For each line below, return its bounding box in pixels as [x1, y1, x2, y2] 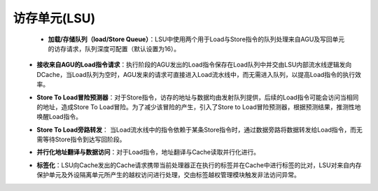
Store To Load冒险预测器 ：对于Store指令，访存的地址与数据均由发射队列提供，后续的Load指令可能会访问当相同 [36, 93, 359, 101]
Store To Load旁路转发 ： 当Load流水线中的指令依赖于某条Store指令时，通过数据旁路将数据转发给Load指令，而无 [36, 125, 363, 134]
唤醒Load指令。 [36, 113, 82, 121]
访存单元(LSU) [13, 10, 96, 26]
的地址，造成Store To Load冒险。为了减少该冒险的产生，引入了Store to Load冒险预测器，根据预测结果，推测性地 [36, 102, 361, 111]
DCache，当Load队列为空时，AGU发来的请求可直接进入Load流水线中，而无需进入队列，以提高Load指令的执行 [36, 70, 356, 78]
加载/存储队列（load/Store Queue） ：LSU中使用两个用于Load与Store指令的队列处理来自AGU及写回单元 [48, 35, 345, 43]
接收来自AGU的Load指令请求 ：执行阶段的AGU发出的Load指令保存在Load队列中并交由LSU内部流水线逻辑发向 [36, 60, 352, 69]
